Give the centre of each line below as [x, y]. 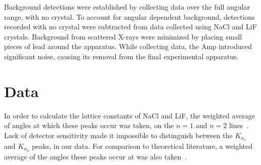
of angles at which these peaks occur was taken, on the [89, 125]
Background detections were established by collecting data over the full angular [127, 7]
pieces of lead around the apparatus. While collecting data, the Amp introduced [128, 46]
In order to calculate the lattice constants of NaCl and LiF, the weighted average [130, 115]
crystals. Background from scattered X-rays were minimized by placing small [123, 36]
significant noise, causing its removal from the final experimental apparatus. [121, 56]
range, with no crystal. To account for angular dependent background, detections [129, 16]
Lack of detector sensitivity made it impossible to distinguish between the [118, 135]
